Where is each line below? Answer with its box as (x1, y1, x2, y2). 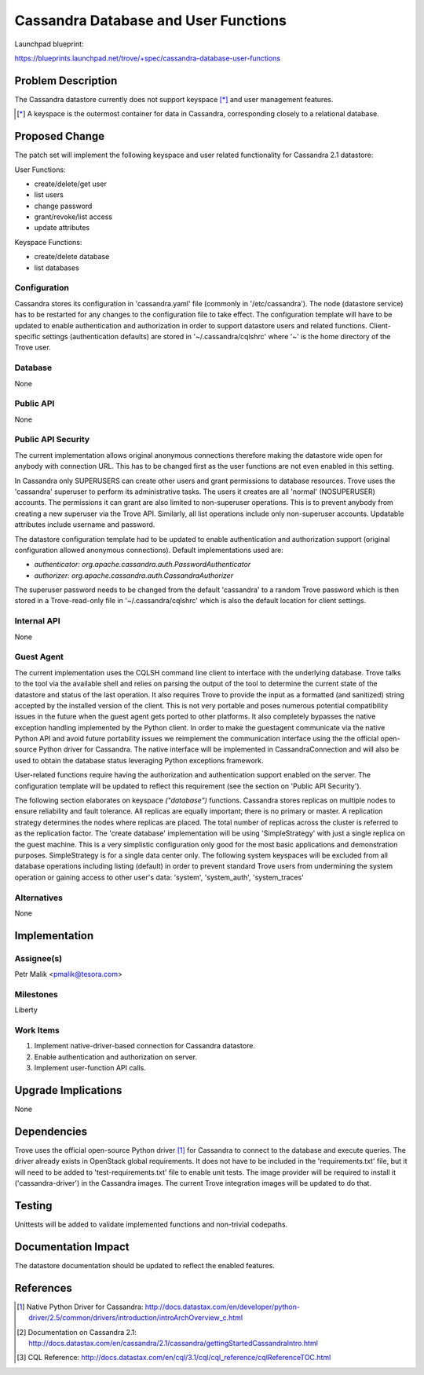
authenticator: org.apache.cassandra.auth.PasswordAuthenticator (34, 560, 251, 569)
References (14, 1281, 72, 1295)
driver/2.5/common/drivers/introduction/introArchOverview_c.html (28, 1313, 243, 1322)
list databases (34, 263, 80, 272)
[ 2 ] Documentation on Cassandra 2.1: (16, 1327, 137, 1337)
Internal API (14, 616, 60, 627)
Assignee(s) (14, 953, 63, 964)
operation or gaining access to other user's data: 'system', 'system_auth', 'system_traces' (14, 872, 304, 882)
